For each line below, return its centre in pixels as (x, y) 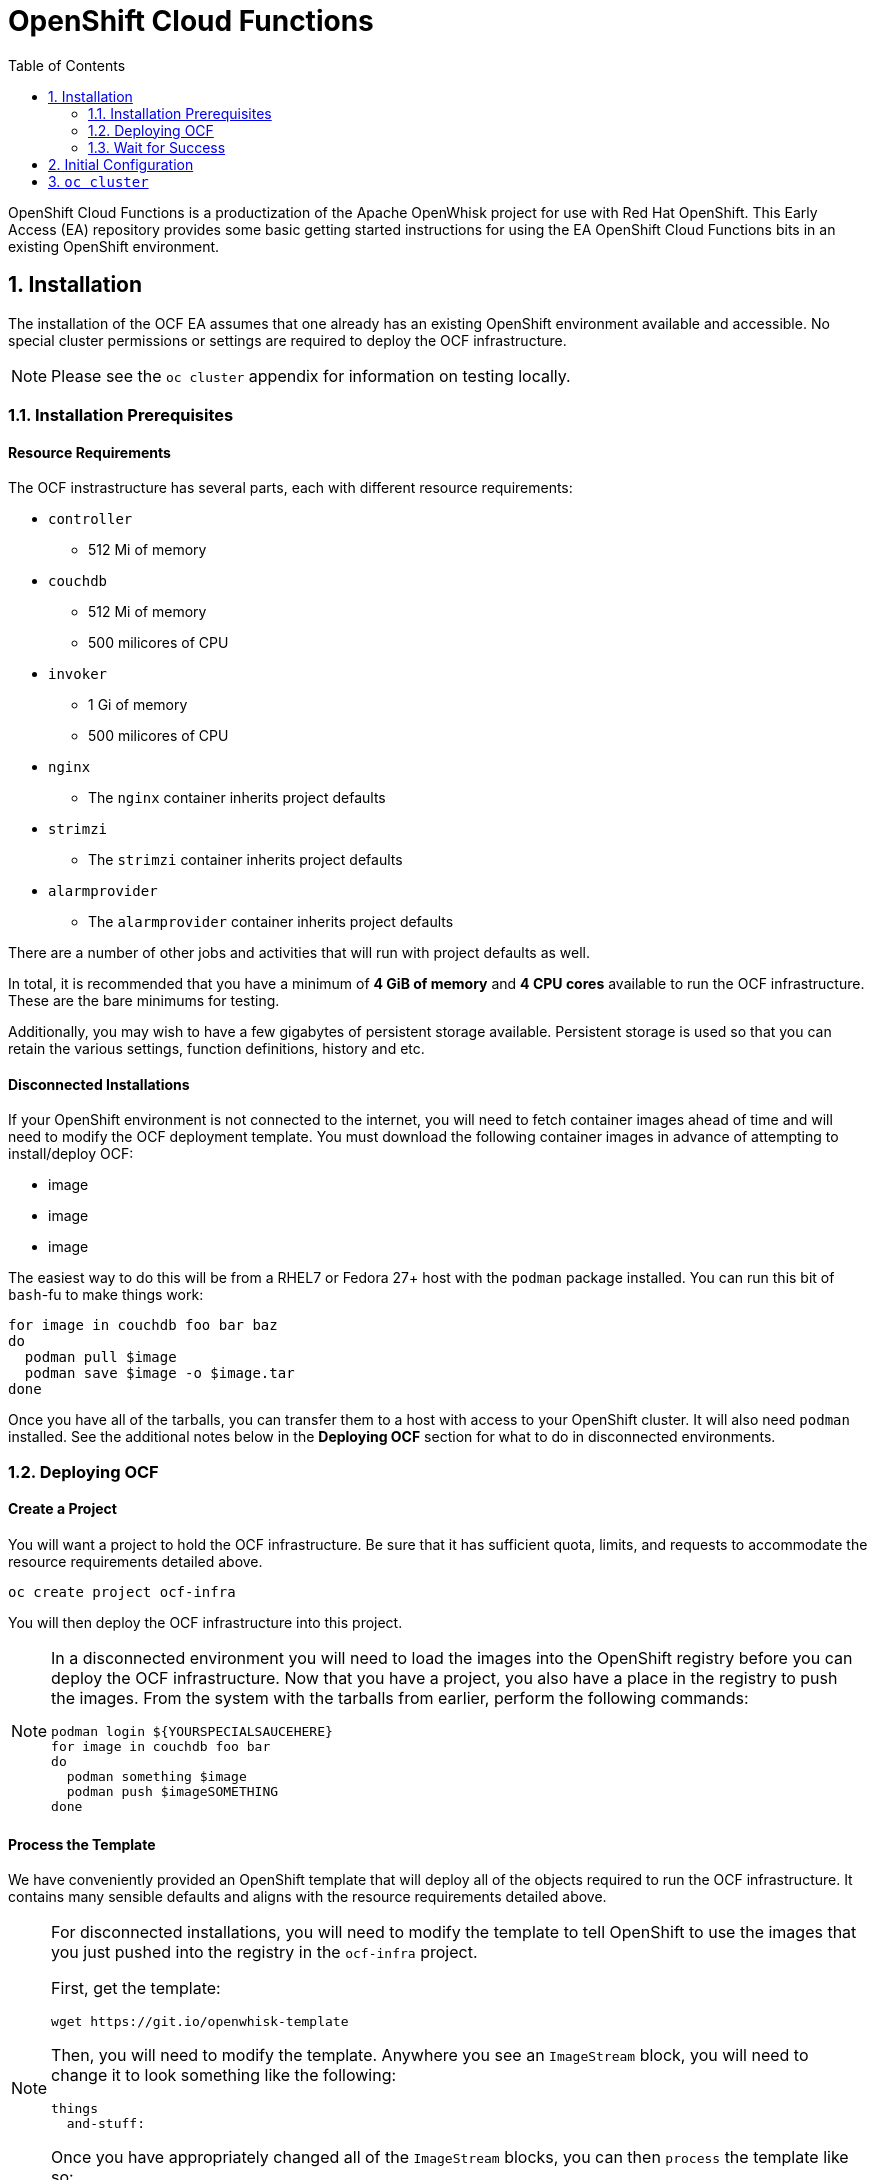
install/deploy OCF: (71, 1154)
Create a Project (62, 1509)
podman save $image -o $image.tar (159, 1373)
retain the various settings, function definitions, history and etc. (216, 1049)
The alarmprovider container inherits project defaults (271, 922)
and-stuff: (105, 2124)
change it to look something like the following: (224, 2075)
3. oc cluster (98, 181)
